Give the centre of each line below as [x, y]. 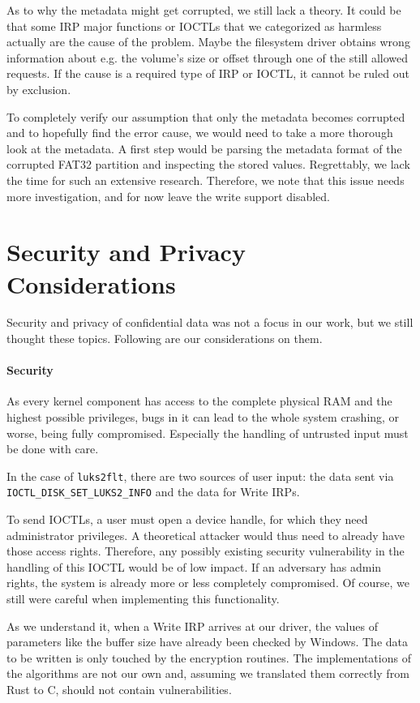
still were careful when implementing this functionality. [143, 599]
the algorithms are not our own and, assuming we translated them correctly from [208, 673]
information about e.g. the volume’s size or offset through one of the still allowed [208, 57]
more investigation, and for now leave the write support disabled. [169, 196]
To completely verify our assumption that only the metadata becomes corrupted [206, 116]
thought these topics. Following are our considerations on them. [165, 339]
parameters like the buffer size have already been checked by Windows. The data [207, 642]
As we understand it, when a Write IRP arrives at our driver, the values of [192, 626]
